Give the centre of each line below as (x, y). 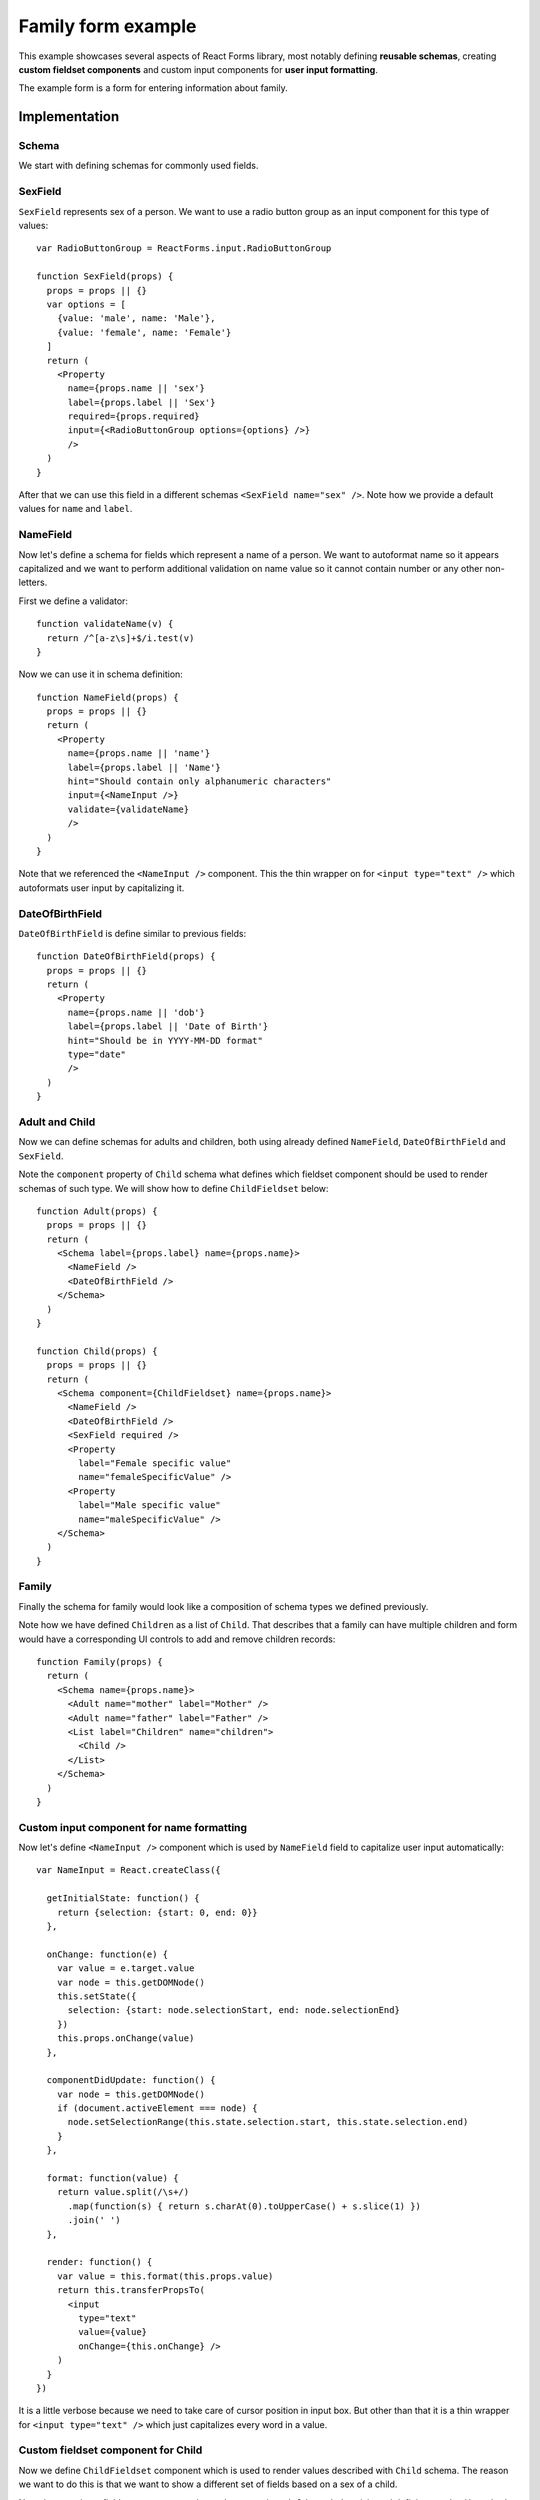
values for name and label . (75, 509)
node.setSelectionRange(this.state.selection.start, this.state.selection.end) (268, 2122)
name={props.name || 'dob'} (136, 1012)
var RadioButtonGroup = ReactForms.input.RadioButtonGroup (184, 248)
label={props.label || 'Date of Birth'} (168, 1026)
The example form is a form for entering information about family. (153, 88)
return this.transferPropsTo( (130, 2290)
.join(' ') (94, 2220)
